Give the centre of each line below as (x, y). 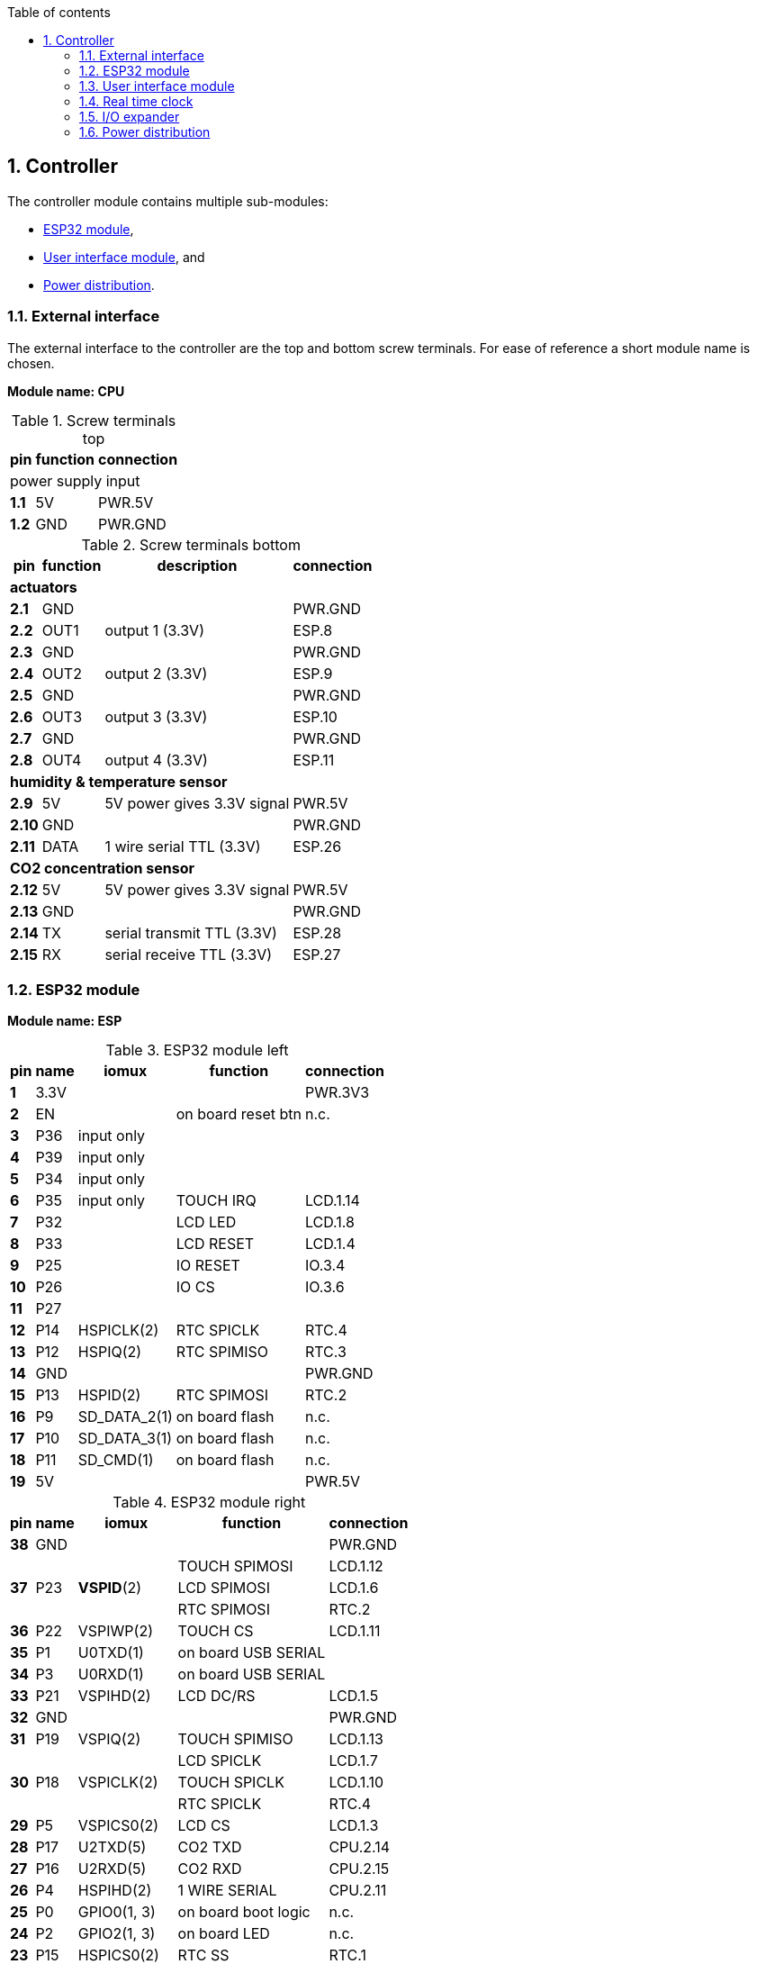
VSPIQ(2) (109, 1739)
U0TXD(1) (111, 1653)
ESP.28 (317, 932)
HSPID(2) (109, 1395)
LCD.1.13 (356, 1739)
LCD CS (204, 1826)
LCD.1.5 (354, 1696)
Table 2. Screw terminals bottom (191, 544)
